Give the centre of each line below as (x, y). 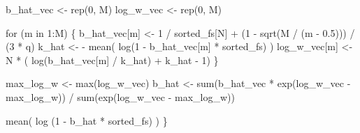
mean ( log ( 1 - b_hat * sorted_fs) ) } (87, 120)
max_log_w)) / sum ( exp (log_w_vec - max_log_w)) (120, 96)
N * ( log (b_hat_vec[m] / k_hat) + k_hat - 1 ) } (112, 60)
